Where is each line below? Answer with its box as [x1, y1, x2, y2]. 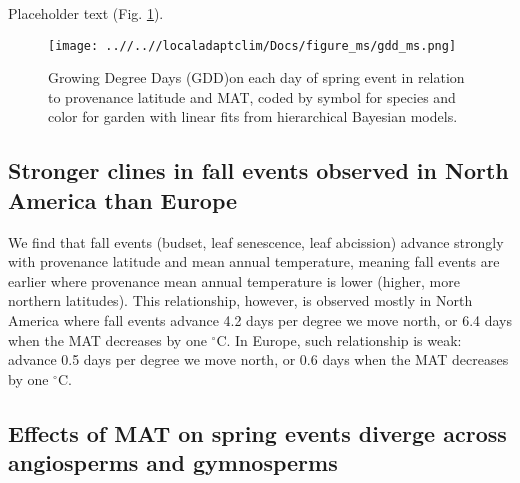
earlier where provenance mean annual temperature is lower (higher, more [8, 270, 460, 291]
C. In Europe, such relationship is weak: [216, 329, 462, 350]
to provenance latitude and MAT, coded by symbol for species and [48, 86, 456, 107]
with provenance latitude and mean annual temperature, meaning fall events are [8, 251, 500, 272]
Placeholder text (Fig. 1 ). [8, 3, 164, 23]
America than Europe [8, 184, 238, 215]
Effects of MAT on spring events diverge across [8, 417, 507, 448]
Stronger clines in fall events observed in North [8, 155, 509, 186]
